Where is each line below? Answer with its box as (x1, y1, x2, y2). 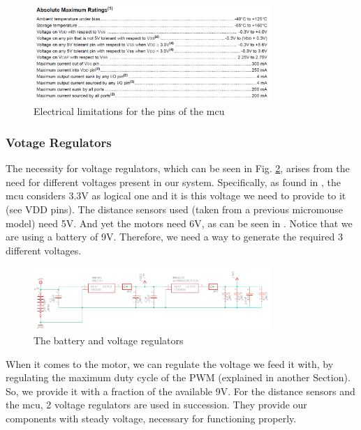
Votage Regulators (6, 133, 112, 151)
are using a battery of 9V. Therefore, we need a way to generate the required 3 (6, 229, 343, 244)
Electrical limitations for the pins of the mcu (34, 104, 225, 118)
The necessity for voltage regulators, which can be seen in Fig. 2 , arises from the (6, 161, 350, 176)
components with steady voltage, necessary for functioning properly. (6, 410, 297, 425)
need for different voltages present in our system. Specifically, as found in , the (6, 174, 341, 189)
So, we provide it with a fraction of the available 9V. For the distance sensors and (6, 383, 355, 398)
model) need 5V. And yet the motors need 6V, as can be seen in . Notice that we (6, 215, 353, 230)
